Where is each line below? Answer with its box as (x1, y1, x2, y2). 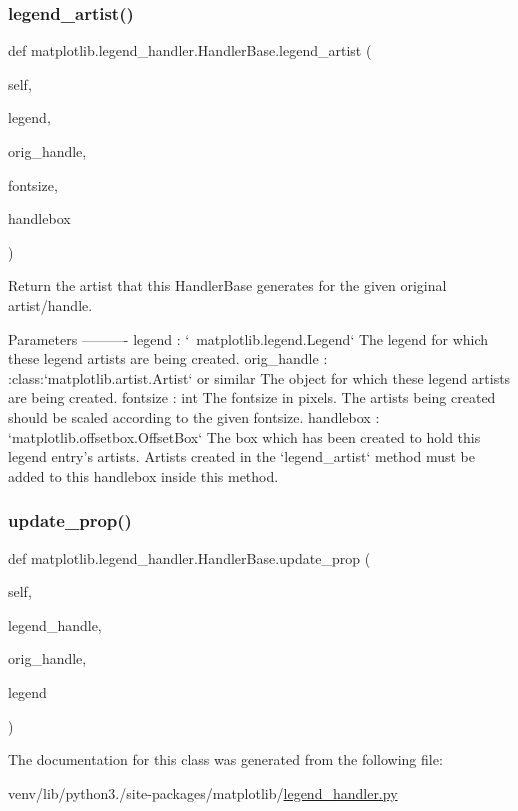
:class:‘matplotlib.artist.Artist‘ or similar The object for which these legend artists (8, 367, 511, 388)
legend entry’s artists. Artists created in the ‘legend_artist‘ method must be (8, 446, 475, 467)
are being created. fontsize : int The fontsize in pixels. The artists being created (8, 387, 496, 408)
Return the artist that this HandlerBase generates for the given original (8, 275, 447, 296)
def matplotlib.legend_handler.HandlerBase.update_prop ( (8, 547, 371, 568)
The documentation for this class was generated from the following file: (8, 749, 443, 770)
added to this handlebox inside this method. (8, 465, 279, 486)
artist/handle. (8, 294, 93, 315)
